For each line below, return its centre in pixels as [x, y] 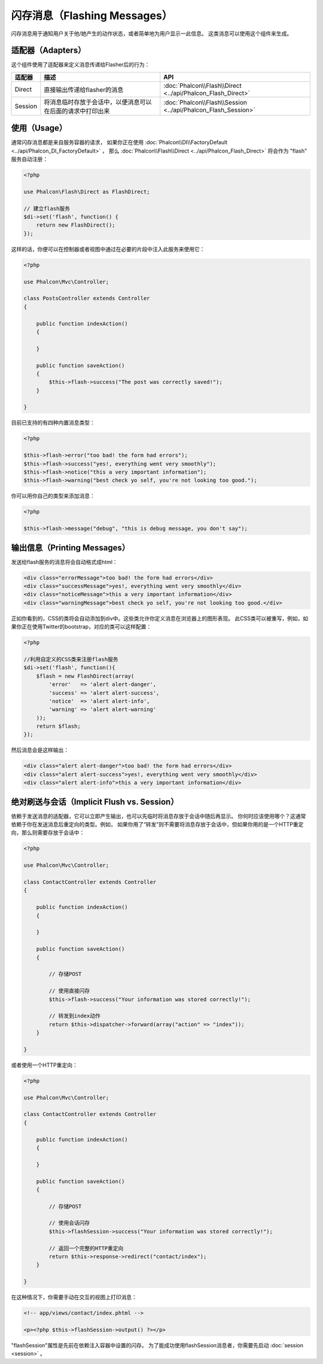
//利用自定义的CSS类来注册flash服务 [71, 659]
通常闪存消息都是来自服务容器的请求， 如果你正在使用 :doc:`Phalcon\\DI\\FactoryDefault [119, 142]
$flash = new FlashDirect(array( [85, 676]
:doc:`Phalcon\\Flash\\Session [205, 102]
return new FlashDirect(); [76, 225]
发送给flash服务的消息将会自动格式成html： [64, 562]
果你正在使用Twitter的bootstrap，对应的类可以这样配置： [81, 627]
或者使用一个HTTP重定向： [44, 1065]
